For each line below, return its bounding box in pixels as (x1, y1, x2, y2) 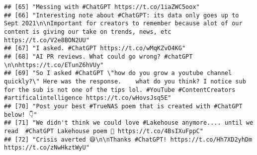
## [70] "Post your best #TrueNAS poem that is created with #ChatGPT (4, 102, 243, 110)
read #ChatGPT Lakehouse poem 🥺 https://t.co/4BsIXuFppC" (4, 127, 203, 135)
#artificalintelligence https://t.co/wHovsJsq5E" (4, 94, 171, 102)
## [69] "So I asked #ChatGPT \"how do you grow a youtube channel (4, 70, 232, 77)
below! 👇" (4, 111, 37, 118)
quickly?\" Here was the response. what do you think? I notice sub (4, 77, 246, 85)
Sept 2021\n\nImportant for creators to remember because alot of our (4, 20, 243, 27)
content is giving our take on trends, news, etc (4, 28, 171, 35)
